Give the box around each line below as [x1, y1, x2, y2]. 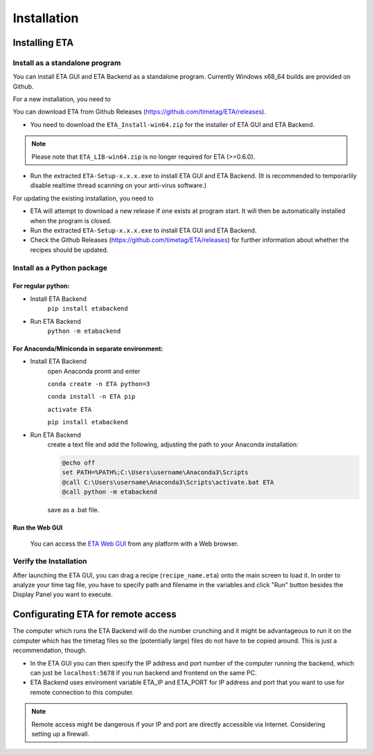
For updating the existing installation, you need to [12, 194, 154, 202]
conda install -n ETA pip [47, 392, 136, 401]
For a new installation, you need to [12, 95, 111, 103]
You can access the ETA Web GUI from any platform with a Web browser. [30, 539, 239, 548]
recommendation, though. [12, 646, 87, 654]
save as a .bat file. [47, 506, 100, 514]
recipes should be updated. [30, 245, 109, 254]
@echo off [62, 459, 96, 467]
